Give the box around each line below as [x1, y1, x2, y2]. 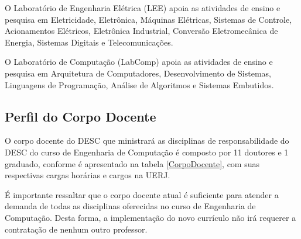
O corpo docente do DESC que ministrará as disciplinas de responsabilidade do [5, 134, 289, 147]
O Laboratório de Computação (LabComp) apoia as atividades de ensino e [5, 56, 273, 68]
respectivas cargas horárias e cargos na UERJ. [5, 169, 170, 181]
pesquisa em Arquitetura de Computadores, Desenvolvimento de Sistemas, [5, 67, 271, 79]
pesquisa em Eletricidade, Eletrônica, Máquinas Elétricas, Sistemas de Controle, [5, 13, 292, 25]
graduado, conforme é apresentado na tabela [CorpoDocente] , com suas [5, 157, 259, 169]
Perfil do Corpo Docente [5, 107, 156, 125]
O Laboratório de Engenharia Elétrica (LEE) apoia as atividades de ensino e [5, 2, 281, 13]
